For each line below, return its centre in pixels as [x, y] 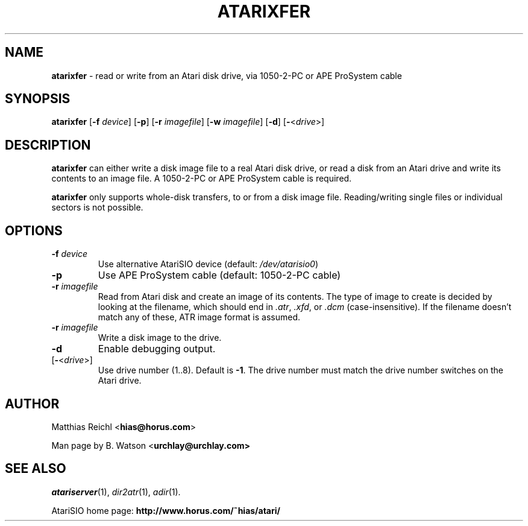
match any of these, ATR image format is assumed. [199, 317]
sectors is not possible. [97, 208]
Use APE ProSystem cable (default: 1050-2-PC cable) [219, 275]
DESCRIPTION [48, 145]
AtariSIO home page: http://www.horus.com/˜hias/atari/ [166, 510]
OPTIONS [34, 230]
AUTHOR [32, 404]
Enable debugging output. [157, 349]
